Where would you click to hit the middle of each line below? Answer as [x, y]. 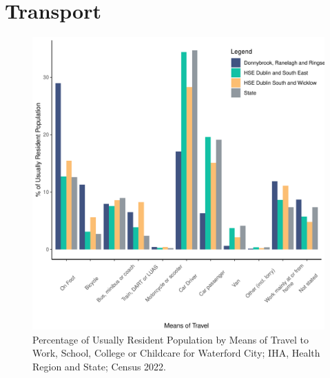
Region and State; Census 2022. [100, 366]
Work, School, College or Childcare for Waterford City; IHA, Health [176, 353]
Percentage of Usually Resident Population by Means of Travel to [171, 339]
